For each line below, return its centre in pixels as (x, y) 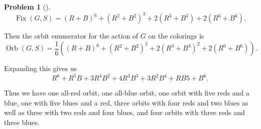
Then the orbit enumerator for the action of (71, 36)
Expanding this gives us (40, 68)
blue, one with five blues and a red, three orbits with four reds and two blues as (126, 102)
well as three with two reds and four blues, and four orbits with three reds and (124, 112)
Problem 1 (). (27, 6)
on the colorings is (176, 36)
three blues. (22, 122)
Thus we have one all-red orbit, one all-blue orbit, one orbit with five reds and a (127, 93)
